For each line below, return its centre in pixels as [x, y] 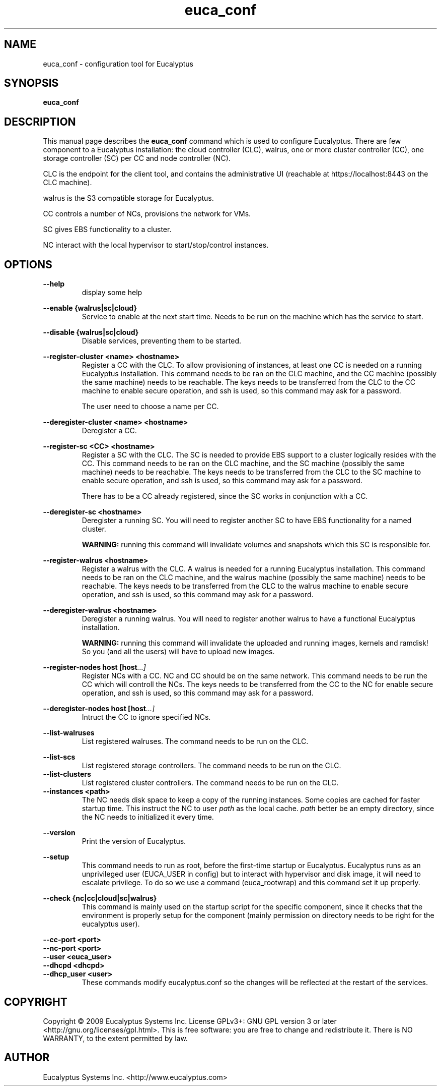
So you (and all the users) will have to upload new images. [178, 652]
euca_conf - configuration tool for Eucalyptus [118, 64]
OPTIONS [28, 264]
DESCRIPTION [40, 122]
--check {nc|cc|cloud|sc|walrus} [100, 898]
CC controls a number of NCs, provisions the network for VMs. [147, 214]
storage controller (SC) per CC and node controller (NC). [137, 158]
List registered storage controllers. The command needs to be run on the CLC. [211, 766]
